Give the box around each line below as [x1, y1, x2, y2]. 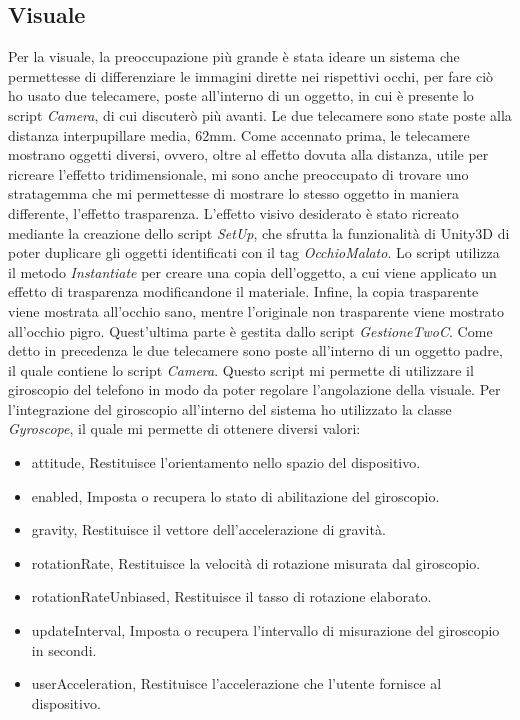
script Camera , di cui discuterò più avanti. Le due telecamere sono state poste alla [8, 104, 512, 125]
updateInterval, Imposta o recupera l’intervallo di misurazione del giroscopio [31, 620, 500, 641]
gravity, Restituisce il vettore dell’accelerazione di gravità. [31, 519, 386, 540]
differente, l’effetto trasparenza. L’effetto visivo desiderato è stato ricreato [8, 202, 459, 223]
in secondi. [31, 639, 97, 660]
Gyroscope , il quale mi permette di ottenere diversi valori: [8, 418, 361, 439]
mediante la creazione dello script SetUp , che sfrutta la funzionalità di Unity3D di [8, 222, 510, 243]
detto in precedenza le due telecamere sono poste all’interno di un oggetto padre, [8, 340, 503, 361]
